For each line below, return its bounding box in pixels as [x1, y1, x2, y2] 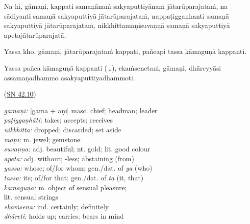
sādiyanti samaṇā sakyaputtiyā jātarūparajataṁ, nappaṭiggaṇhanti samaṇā [4, 10, 229, 21]
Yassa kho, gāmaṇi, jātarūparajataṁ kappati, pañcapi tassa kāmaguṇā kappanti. [4, 46, 247, 56]
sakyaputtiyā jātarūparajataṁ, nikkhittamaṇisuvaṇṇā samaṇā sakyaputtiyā [4, 20, 230, 30]
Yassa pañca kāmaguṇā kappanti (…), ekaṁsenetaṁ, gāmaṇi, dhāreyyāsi [4, 62, 221, 73]
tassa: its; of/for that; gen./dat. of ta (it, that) [4, 172, 144, 182]
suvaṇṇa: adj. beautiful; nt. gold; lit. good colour [4, 144, 150, 154]
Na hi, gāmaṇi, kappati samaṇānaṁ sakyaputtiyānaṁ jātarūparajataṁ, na [4, 1, 228, 11]
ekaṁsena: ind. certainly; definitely [4, 201, 109, 211]
